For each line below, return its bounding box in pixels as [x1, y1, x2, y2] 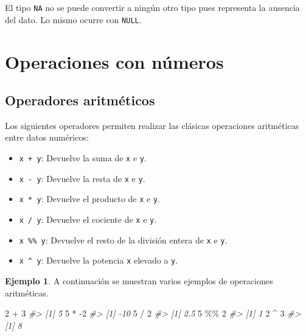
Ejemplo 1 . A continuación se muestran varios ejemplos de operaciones [5, 275, 273, 287]
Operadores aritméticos [5, 91, 155, 110]
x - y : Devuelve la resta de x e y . [19, 172, 145, 184]
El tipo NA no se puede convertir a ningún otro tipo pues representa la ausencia [5, 1, 300, 13]
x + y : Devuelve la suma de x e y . [19, 152, 147, 164]
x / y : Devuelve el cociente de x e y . [19, 213, 157, 226]
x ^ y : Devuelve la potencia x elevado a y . [19, 254, 178, 267]
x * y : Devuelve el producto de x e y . [19, 192, 161, 205]
